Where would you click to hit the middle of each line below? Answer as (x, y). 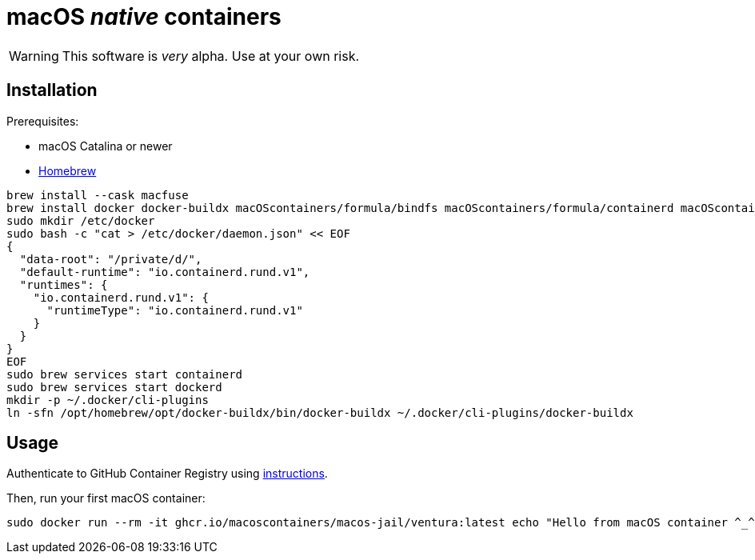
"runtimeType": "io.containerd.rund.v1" (175, 310)
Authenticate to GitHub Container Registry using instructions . (167, 474)
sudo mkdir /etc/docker (81, 220)
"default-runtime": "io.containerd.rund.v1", (165, 272)
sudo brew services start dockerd (114, 387)
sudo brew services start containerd (125, 374)
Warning (34, 56)
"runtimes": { (64, 284)
